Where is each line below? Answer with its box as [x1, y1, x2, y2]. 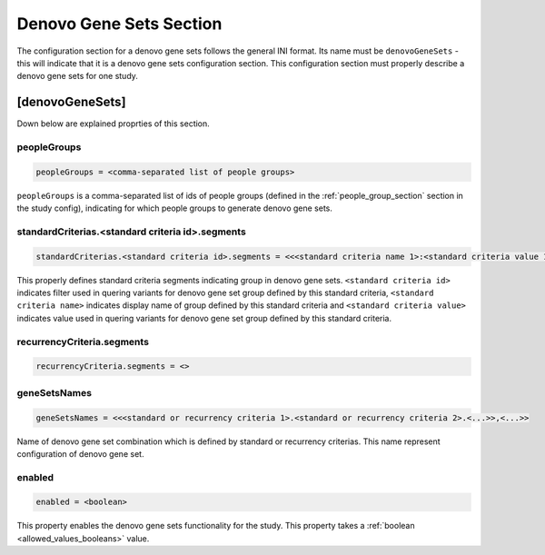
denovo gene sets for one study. [16, 71, 138, 82]
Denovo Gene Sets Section [16, 14, 223, 34]
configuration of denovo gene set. [16, 448, 144, 459]
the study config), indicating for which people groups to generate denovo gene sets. [16, 203, 333, 213]
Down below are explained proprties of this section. [16, 118, 211, 129]
